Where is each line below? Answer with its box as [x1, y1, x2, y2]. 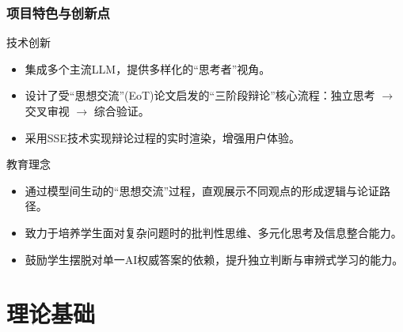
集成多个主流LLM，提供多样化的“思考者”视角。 [25, 60, 271, 77]
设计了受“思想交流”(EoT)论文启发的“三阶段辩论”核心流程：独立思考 [25, 87, 375, 104]
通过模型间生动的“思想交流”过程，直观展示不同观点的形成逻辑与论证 [25, 182, 380, 198]
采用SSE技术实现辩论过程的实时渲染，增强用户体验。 [25, 129, 300, 145]
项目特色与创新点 [6, 2, 110, 22]
